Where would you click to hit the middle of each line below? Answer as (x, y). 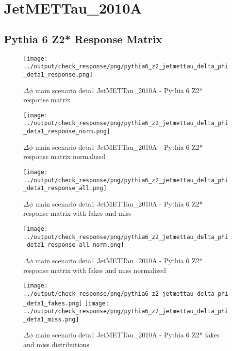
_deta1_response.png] (58, 74)
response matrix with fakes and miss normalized (95, 270)
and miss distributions (56, 344)
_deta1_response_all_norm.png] (74, 245)
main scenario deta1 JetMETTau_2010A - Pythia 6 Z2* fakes (127, 335)
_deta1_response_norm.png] (67, 132)
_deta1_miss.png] (51, 319)
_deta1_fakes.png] (53, 303)
